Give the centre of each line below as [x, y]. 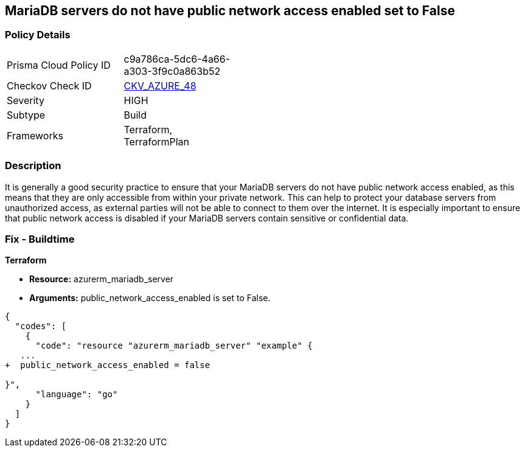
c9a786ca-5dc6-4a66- [177, 59]
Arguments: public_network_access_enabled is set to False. [150, 298]
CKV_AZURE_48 [160, 85]
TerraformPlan [157, 141]
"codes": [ [41, 326]
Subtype [26, 115]
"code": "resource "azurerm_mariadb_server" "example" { [174, 346]
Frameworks [35, 135]
